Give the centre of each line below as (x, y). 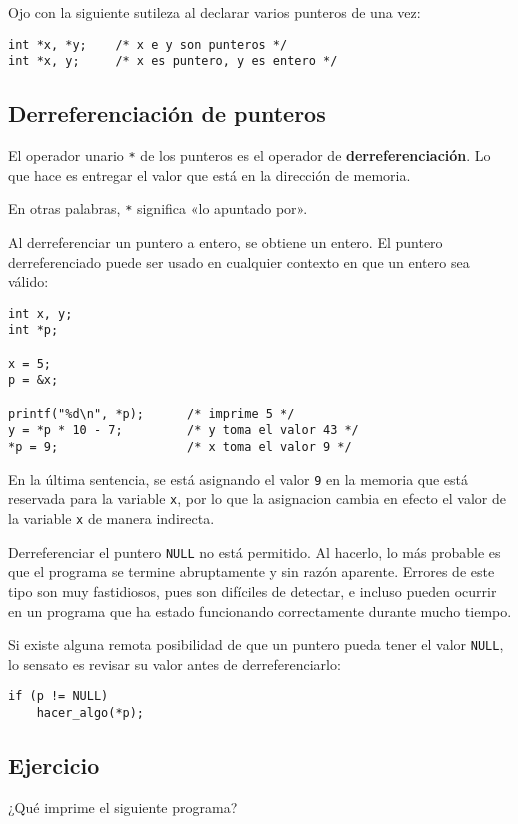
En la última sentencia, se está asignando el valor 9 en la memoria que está (238, 478)
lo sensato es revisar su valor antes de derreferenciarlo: (174, 663)
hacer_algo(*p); (90, 713)
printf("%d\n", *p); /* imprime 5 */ (151, 413)
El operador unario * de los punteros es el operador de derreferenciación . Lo (249, 155)
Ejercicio (54, 765)
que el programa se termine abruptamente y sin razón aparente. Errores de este (251, 571)
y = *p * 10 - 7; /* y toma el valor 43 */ (183, 430)
